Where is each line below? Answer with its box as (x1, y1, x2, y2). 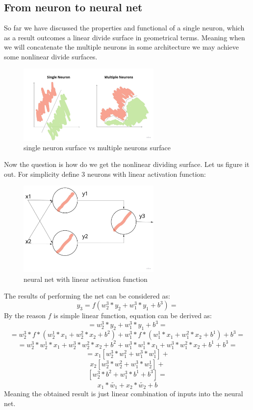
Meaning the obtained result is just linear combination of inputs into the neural (4, 388, 243, 399)
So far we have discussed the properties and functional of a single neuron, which (4, 23, 245, 33)
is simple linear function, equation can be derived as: (53, 310, 212, 321)
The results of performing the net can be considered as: (4, 290, 170, 301)
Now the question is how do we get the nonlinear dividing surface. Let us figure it (4, 159, 250, 169)
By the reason (4, 310, 46, 321)
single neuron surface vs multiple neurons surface (24, 142, 171, 153)
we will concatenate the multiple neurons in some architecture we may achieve (4, 42, 239, 52)
